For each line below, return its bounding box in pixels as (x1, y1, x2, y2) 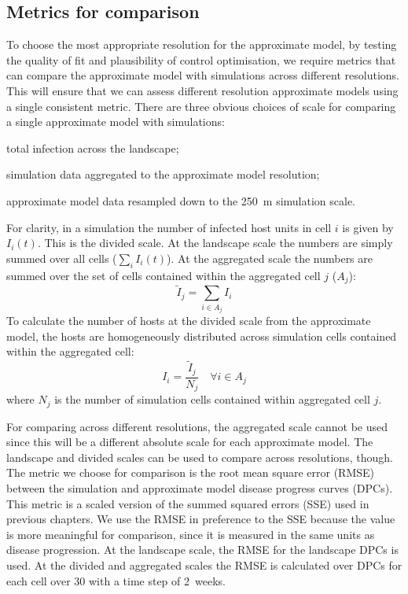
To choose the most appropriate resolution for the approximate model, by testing (6, 36, 397, 53)
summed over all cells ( (6, 249, 117, 266)
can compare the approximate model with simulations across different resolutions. (6, 67, 399, 83)
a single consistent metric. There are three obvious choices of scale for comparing (6, 98, 396, 114)
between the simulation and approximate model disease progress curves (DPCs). (6, 479, 393, 496)
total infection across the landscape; (6, 139, 179, 156)
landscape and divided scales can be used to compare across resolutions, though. (6, 448, 393, 465)
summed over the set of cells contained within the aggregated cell (6, 267, 321, 283)
